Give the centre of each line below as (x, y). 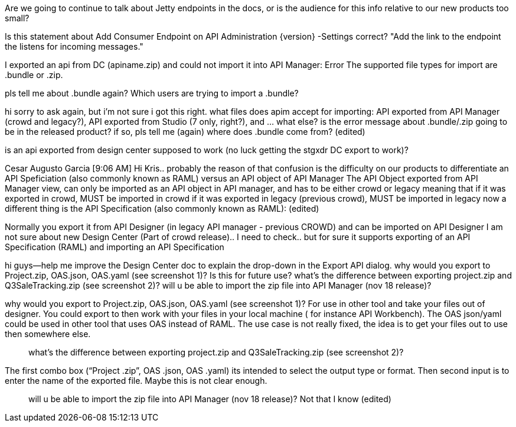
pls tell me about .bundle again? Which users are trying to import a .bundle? (152, 93)
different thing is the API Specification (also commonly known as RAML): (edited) (162, 208)
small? (17, 18)
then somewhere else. (48, 334)
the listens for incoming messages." (74, 46)
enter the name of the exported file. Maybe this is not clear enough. (136, 381)
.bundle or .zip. (34, 75)
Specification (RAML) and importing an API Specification (115, 247)
